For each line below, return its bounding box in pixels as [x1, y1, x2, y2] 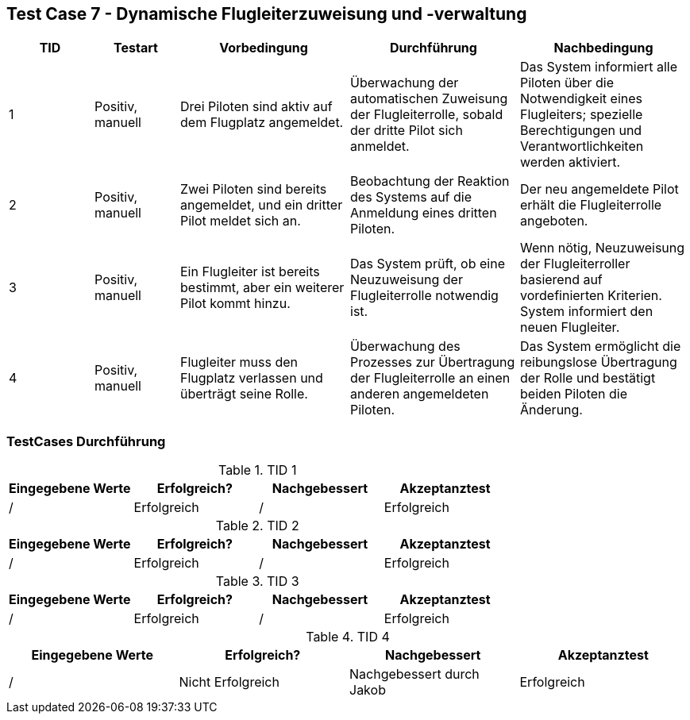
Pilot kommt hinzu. [180, 295, 291, 312]
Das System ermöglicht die [520, 338, 681, 355]
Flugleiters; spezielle [520, 106, 643, 123]
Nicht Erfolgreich [179, 674, 279, 691]
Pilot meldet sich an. [180, 213, 301, 229]
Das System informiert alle [520, 59, 678, 75]
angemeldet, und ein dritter [180, 197, 343, 214]
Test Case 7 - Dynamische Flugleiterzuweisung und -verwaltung [6, 4, 527, 24]
